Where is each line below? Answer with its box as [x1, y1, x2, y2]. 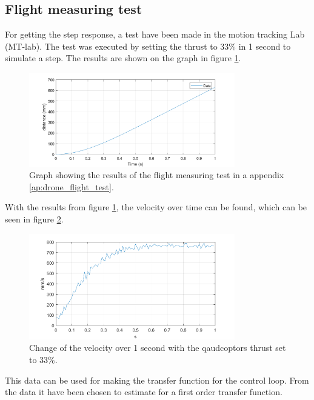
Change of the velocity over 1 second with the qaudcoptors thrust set [29, 341, 286, 354]
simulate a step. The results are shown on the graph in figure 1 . [5, 52, 241, 64]
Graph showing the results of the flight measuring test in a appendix [29, 168, 284, 181]
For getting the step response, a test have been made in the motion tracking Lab [5, 28, 305, 41]
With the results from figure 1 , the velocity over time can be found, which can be [5, 201, 307, 213]
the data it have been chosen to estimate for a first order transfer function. [5, 385, 282, 398]
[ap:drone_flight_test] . [29, 180, 114, 193]
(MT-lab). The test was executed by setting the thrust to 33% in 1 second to [5, 39, 291, 52]
